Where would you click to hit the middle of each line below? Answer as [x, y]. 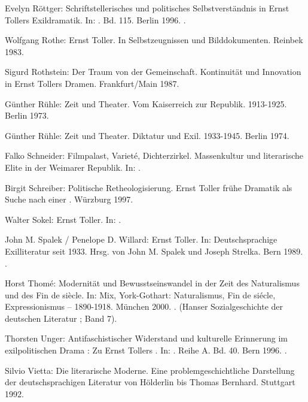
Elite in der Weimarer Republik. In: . [73, 167]
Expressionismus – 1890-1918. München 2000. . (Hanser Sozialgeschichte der [144, 306]
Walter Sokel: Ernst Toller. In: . [63, 219]
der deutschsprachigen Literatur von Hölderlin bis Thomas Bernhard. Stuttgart [150, 382]
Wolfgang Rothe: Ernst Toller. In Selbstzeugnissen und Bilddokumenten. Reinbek [154, 40]
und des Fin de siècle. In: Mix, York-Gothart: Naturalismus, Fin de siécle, [140, 294]
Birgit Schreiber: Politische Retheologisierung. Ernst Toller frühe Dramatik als [149, 187]
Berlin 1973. [27, 115]
